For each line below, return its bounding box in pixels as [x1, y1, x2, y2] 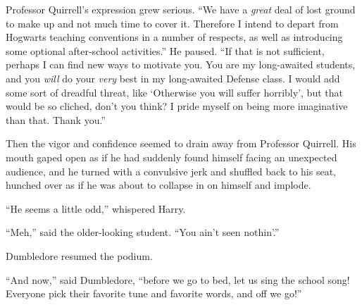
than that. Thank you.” [6, 112, 106, 127]
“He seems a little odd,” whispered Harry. [6, 201, 186, 216]
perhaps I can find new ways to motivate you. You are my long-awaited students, [6, 57, 356, 72]
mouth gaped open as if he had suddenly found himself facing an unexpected [6, 149, 337, 164]
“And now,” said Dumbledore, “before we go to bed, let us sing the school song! [6, 272, 350, 287]
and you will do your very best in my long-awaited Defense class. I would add [6, 70, 340, 85]
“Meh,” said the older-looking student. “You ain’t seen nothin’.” [6, 225, 280, 239]
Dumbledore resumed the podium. [6, 248, 153, 263]
